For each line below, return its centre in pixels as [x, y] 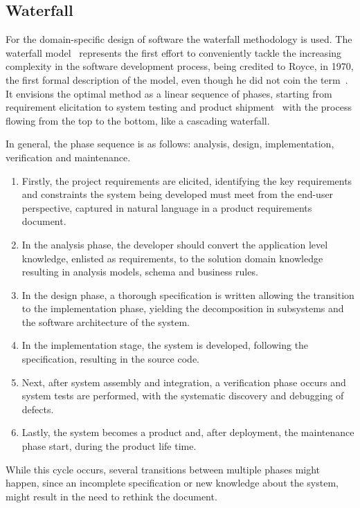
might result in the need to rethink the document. [111, 496]
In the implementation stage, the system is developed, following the [165, 345]
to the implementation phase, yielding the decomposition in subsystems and [183, 308]
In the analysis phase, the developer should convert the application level [175, 244]
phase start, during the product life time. [109, 446]
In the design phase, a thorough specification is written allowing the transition [188, 294]
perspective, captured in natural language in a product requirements [167, 207]
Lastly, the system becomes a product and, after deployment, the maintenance [188, 432]
